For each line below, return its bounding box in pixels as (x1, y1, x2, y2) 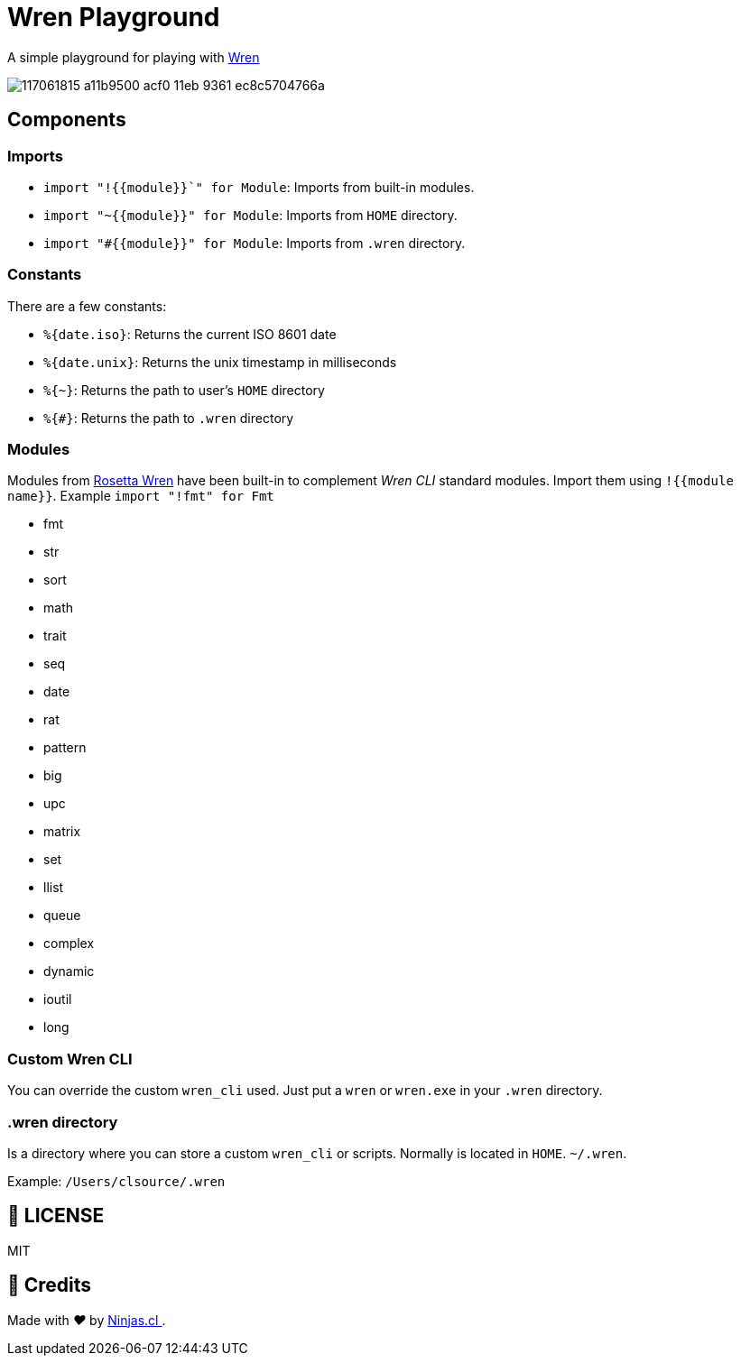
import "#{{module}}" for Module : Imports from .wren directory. (43, 235, 466, 251)
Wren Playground (7, 2, 220, 32)
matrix (43, 824, 81, 840)
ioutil (43, 991, 72, 1008)
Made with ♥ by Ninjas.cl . (7, 1312, 166, 1328)
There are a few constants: (7, 298, 167, 314)
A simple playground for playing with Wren (7, 49, 260, 65)
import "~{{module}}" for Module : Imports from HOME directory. (43, 207, 458, 223)
